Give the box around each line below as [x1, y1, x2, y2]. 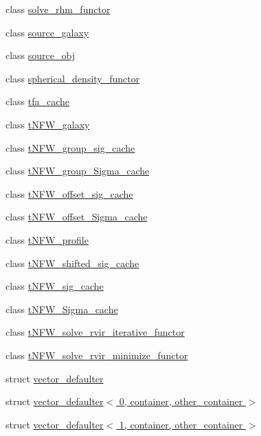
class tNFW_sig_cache [5, 279, 104, 293]
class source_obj [5, 48, 75, 62]
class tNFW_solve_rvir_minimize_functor [5, 347, 188, 362]
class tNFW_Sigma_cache [5, 301, 118, 316]
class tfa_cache [5, 94, 70, 108]
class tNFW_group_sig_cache [5, 140, 135, 154]
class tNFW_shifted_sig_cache [5, 255, 139, 270]
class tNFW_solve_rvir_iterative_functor [5, 325, 185, 339]
